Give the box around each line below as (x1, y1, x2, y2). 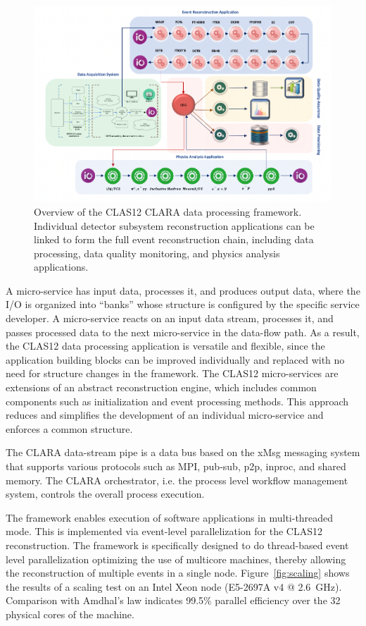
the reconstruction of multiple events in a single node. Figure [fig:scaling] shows (6, 565, 350, 580)
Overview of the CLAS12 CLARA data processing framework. (34, 204, 302, 219)
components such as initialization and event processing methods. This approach (6, 393, 349, 408)
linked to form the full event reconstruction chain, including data (34, 232, 314, 247)
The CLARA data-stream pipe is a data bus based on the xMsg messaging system (6, 445, 360, 460)
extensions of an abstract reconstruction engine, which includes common (6, 380, 317, 395)
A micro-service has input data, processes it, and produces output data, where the (6, 283, 360, 297)
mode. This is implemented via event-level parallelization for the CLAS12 (6, 524, 322, 539)
